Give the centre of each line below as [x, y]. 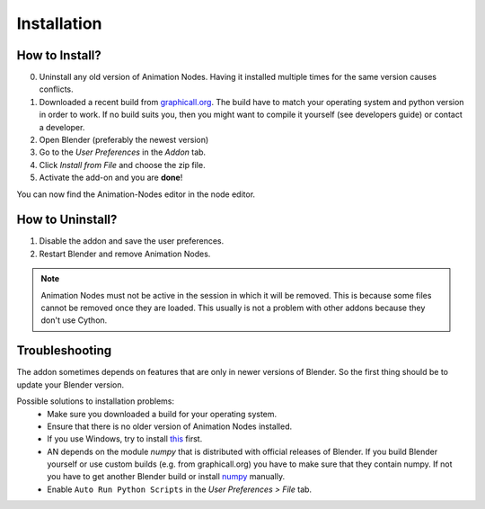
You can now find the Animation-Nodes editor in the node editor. [136, 194]
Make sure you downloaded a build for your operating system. [162, 414]
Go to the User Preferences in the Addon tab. [123, 152]
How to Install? [59, 55]
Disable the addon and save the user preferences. [132, 241]
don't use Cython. [74, 320]
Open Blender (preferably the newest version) [124, 140]
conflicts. [56, 89]
